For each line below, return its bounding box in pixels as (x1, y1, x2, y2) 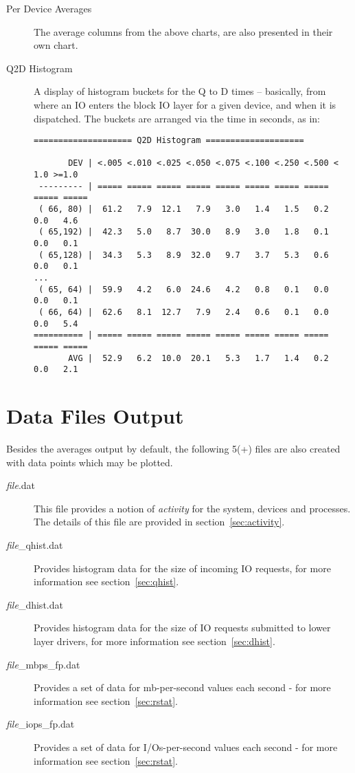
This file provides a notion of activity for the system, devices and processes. (34, 501, 351, 515)
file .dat (6, 478, 36, 492)
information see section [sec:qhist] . (34, 574, 179, 589)
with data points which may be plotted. (6, 455, 173, 469)
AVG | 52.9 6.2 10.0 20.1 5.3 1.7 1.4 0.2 (68, 353, 329, 363)
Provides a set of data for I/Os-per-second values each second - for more (34, 739, 338, 754)
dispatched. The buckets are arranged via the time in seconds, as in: (34, 111, 320, 125)
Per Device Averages (6, 1, 92, 15)
